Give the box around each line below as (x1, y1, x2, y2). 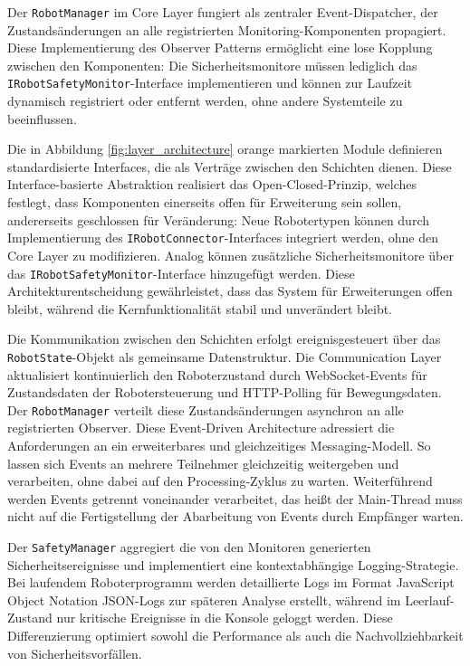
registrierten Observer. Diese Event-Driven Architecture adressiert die (7, 418, 395, 437)
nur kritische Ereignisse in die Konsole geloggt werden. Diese (56, 608, 393, 627)
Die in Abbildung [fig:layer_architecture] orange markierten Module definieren (7, 139, 443, 158)
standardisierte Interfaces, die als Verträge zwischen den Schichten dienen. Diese (7, 157, 452, 176)
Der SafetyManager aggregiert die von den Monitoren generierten (7, 538, 371, 556)
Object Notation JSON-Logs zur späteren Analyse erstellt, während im (7, 590, 401, 609)
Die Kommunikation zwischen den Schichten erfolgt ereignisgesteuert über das (7, 329, 441, 348)
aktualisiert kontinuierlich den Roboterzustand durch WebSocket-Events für (7, 365, 427, 384)
